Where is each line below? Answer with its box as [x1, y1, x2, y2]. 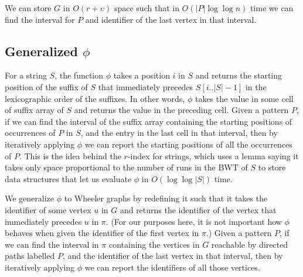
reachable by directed [211, 238, 288, 250]
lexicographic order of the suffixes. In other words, [5, 92, 185, 104]
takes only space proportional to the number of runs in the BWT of [5, 161, 248, 173]
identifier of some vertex [5, 203, 91, 216]
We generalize [5, 192, 55, 204]
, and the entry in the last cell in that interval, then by [80, 126, 278, 139]
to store [258, 161, 286, 173]
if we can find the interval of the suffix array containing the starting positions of [5, 115, 292, 127]
